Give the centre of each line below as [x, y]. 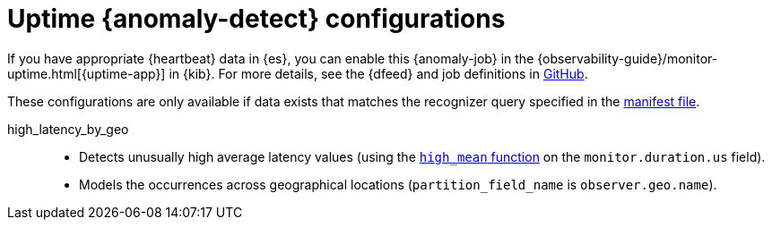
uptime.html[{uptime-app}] [87, 73]
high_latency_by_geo [68, 129]
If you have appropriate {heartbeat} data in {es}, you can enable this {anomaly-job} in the [271, 58]
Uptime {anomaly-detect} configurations [256, 19]
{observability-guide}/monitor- [628, 58]
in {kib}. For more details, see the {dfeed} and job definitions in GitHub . [378, 73]
